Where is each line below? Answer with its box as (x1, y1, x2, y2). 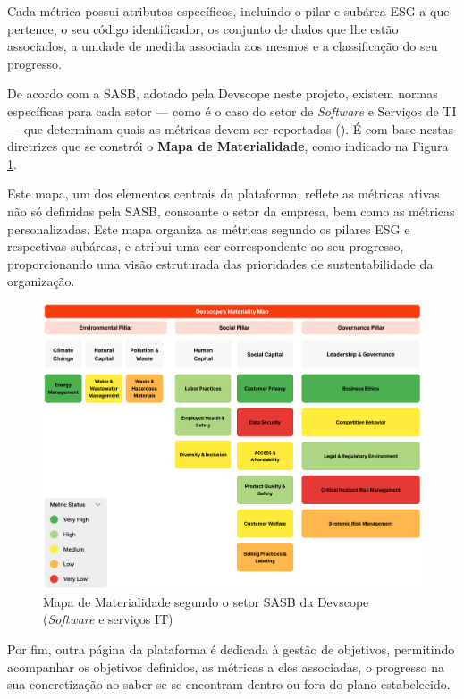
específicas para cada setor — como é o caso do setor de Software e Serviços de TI (7, 101, 457, 120)
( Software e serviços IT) (43, 610, 173, 628)
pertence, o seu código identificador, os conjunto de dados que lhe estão (7, 19, 399, 38)
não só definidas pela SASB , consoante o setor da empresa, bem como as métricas (7, 201, 455, 220)
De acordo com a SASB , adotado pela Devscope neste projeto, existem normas (7, 84, 438, 103)
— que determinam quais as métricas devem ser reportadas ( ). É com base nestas (7, 119, 454, 138)
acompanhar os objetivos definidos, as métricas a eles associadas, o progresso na (7, 657, 445, 676)
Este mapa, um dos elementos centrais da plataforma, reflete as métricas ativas (7, 184, 440, 203)
